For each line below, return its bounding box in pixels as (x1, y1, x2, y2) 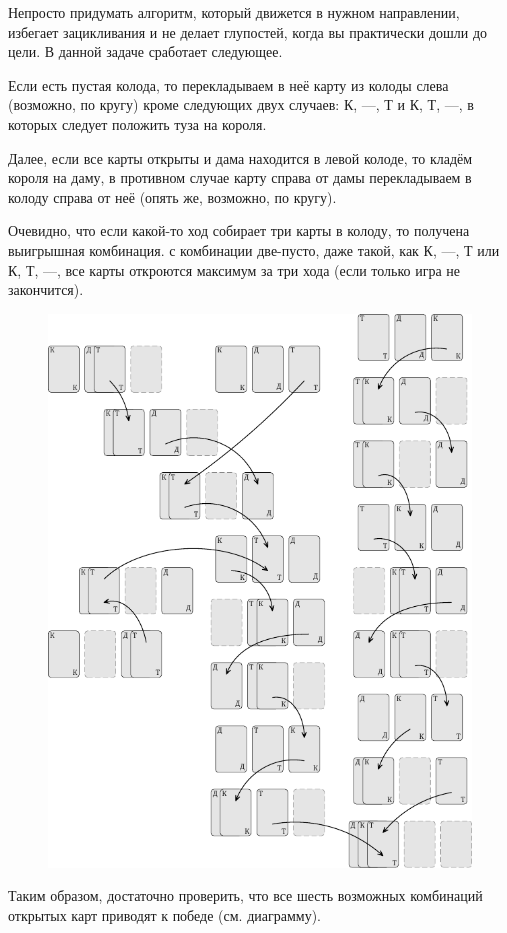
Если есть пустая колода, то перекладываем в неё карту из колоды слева (8, 74, 449, 95)
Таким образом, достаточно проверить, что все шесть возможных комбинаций (8, 885, 483, 906)
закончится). (8, 279, 84, 300)
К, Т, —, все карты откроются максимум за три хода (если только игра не (8, 259, 461, 280)
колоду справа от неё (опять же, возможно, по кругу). (8, 186, 337, 207)
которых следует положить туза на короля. (8, 113, 267, 134)
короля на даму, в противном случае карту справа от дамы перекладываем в (8, 167, 472, 188)
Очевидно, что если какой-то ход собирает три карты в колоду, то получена (8, 220, 470, 241)
